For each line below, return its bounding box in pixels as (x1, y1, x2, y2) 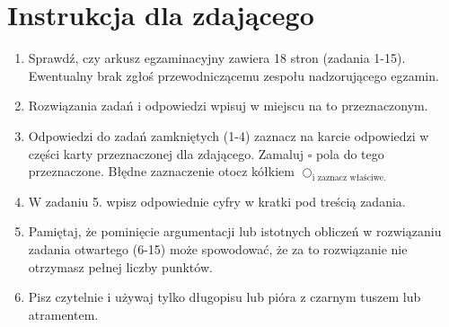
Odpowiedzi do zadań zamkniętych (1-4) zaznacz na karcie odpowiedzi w (28, 126, 429, 145)
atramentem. (28, 305, 99, 323)
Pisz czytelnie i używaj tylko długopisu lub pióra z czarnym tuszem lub (28, 287, 421, 306)
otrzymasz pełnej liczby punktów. (28, 257, 213, 276)
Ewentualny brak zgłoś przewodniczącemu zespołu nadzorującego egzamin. (28, 66, 439, 84)
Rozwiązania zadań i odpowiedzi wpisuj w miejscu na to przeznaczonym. (28, 96, 428, 115)
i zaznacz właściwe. (312, 172, 386, 182)
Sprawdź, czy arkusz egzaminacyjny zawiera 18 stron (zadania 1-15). (28, 49, 406, 67)
